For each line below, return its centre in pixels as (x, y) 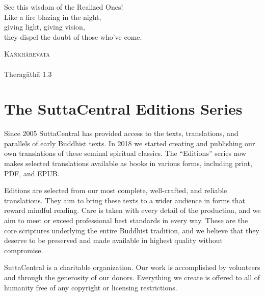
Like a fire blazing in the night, (53, 17)
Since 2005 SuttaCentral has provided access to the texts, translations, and (121, 133)
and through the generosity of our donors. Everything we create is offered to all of (132, 277)
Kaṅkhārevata (27, 54)
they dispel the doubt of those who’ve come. (73, 36)
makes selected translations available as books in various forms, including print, (128, 163)
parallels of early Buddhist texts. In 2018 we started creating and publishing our (130, 143)
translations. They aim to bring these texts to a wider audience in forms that (125, 200)
